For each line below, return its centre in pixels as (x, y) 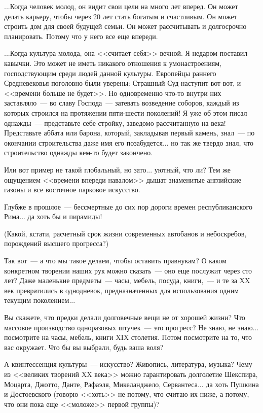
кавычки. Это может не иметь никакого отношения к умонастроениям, (113, 63)
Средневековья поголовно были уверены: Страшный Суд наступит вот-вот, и (123, 83)
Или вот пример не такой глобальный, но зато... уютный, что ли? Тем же (117, 169)
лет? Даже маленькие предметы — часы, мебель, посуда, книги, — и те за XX (127, 280)
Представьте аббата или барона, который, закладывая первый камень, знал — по (129, 133)
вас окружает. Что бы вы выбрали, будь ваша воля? (84, 347)
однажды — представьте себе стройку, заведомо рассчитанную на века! (115, 123)
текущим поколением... (40, 300)
